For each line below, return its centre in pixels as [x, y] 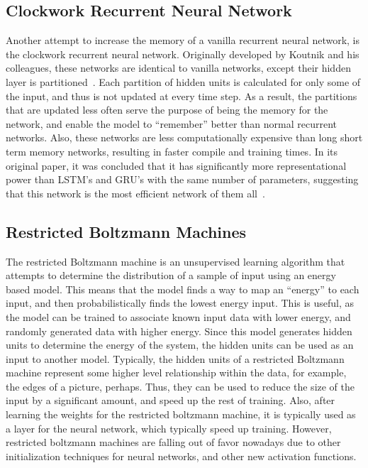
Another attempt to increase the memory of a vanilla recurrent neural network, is [183, 40]
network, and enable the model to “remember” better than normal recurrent [171, 123]
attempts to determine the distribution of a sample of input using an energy [171, 275]
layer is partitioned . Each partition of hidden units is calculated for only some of [183, 81]
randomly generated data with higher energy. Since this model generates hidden [179, 331]
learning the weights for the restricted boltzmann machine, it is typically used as [181, 414]
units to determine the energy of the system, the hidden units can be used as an [180, 345]
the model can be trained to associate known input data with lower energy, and [178, 316]
